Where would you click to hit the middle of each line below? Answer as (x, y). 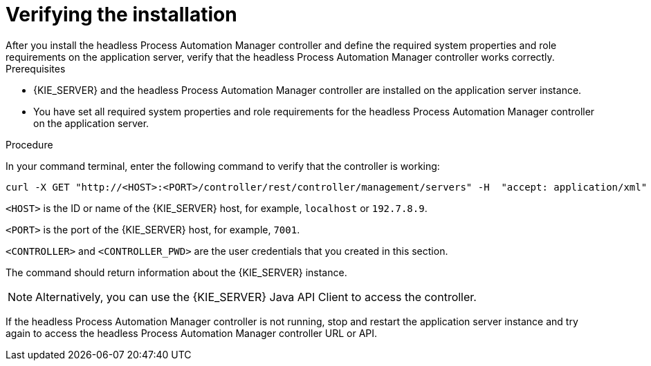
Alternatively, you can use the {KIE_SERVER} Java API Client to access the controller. (256, 297)
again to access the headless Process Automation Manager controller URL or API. (192, 333)
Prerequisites (36, 68)
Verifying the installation (121, 15)
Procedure (29, 144)
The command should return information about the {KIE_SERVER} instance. (176, 272)
